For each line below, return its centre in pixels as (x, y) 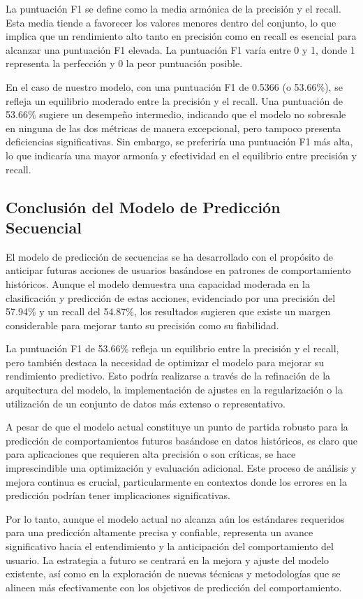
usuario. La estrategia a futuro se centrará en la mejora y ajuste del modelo (168, 560)
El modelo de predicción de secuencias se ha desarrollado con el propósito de (169, 256)
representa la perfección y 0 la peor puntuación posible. (124, 63)
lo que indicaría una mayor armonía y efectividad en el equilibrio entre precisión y (181, 155)
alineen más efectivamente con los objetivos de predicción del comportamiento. (174, 587)
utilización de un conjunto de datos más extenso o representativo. (146, 403)
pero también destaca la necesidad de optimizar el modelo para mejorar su (165, 362)
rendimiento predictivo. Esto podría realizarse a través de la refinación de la (168, 376)
